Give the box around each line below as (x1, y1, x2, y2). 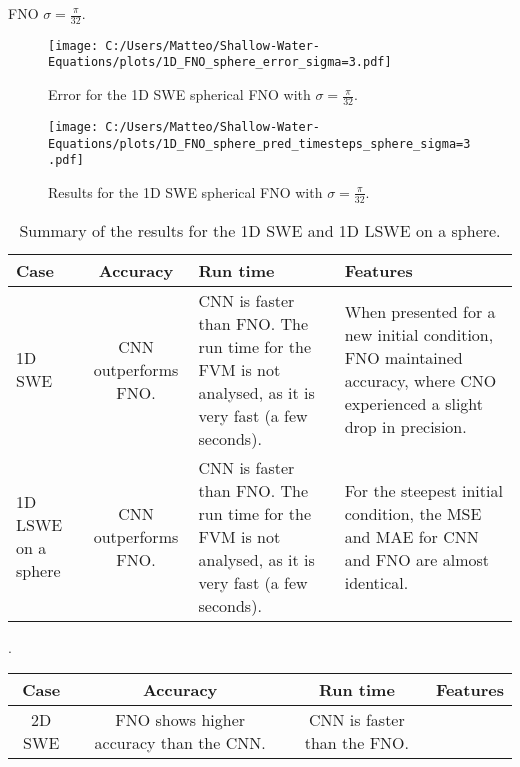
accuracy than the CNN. (94, 731, 266, 755)
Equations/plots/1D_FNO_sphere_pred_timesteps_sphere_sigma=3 (48, 136, 471, 151)
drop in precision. (344, 415, 467, 439)
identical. (344, 570, 409, 594)
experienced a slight (344, 392, 484, 416)
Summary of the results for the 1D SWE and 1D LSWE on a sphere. (19, 218, 501, 242)
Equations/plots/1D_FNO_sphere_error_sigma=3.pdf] (48, 55, 392, 70)
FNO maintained (344, 346, 463, 370)
